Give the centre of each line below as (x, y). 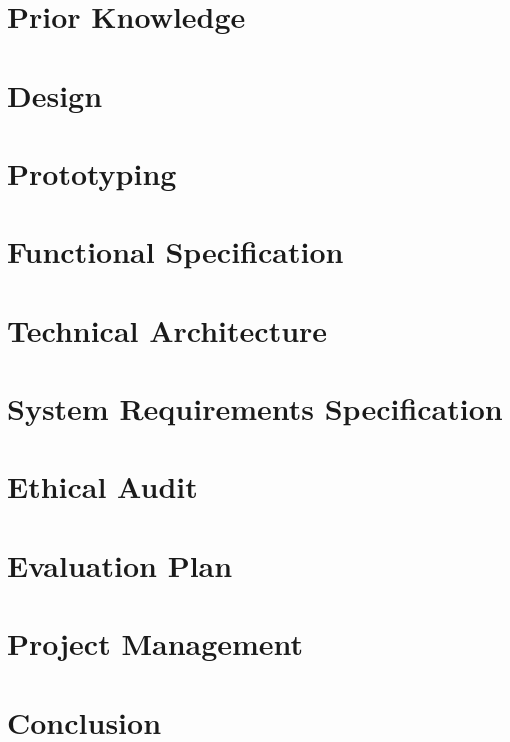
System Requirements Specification (255, 408)
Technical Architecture (167, 329)
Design (55, 94)
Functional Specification (175, 251)
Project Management (155, 643)
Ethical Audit (102, 486)
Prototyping (92, 172)
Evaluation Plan (120, 564)
